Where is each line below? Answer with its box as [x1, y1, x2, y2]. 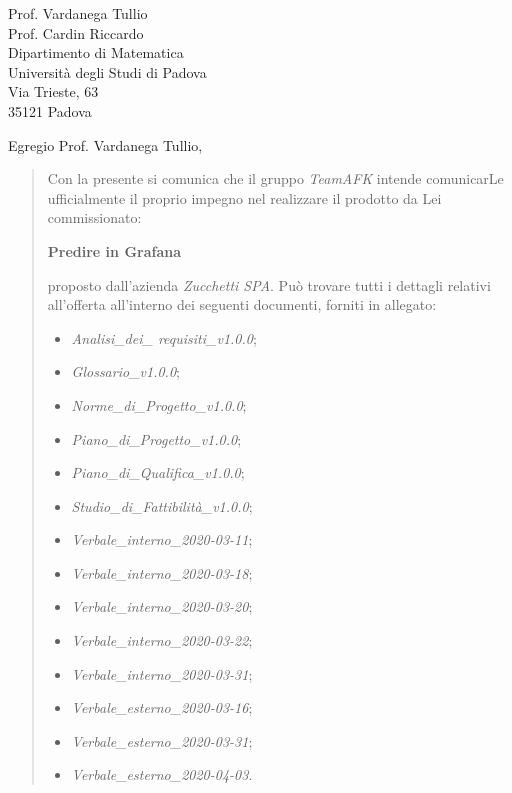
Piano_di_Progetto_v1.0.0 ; [71, 428, 242, 449]
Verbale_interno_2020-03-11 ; [71, 529, 253, 550]
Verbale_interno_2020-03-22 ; [71, 630, 253, 651]
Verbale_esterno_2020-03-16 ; [71, 697, 253, 718]
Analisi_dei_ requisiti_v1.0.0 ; [71, 327, 257, 348]
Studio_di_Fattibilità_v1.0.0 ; [71, 495, 253, 516]
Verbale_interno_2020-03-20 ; [71, 596, 253, 617]
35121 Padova [8, 100, 92, 121]
